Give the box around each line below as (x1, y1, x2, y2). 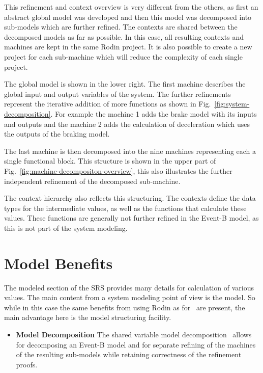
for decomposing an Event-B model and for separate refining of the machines (16, 339, 256, 350)
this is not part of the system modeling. (4, 222, 128, 233)
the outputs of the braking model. (4, 128, 110, 139)
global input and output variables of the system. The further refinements (4, 88, 231, 99)
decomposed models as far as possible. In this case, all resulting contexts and (4, 31, 244, 42)
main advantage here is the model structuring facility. (4, 312, 171, 323)
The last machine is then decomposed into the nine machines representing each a (4, 145, 256, 156)
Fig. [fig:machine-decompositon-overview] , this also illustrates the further (4, 165, 232, 176)
